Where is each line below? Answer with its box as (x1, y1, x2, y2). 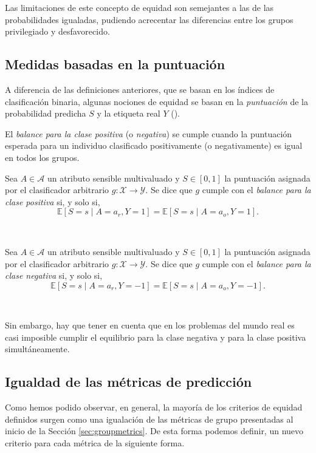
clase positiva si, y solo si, (5, 195, 100, 208)
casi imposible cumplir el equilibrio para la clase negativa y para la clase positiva (5, 330, 306, 343)
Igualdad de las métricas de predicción (5, 372, 252, 391)
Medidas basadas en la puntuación (5, 55, 225, 73)
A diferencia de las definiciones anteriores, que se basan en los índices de (5, 83, 275, 95)
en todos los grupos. (5, 151, 80, 163)
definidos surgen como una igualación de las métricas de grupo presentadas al (5, 412, 294, 425)
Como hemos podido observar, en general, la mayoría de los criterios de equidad (5, 401, 303, 414)
